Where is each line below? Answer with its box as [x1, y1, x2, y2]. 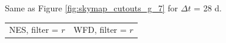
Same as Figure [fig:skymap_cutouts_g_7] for [5, 2, 178, 14]
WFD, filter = [73, 23, 127, 36]
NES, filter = [9, 23, 58, 36]
